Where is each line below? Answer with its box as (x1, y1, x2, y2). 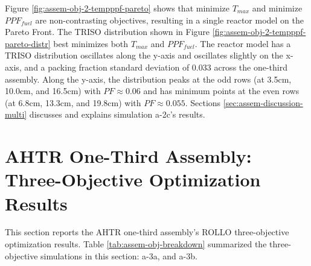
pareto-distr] (5, 37, 51, 49)
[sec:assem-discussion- (223, 96, 303, 109)
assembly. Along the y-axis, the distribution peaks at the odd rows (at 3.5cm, (5, 72, 292, 85)
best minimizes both (53, 37, 129, 49)
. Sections (185, 96, 221, 109)
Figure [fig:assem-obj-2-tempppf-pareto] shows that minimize (5, 2, 229, 14)
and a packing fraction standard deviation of (24, 60, 190, 73)
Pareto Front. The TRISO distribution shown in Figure (5, 25, 210, 38)
